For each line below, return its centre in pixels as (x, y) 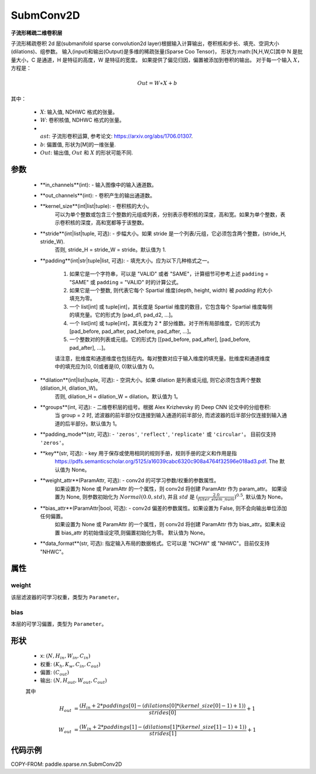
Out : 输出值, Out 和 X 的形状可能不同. (87, 153)
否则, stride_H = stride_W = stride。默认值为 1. (110, 250)
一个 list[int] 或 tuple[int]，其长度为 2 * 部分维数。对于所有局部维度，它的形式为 (165, 323)
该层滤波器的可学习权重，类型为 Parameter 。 (66, 597)
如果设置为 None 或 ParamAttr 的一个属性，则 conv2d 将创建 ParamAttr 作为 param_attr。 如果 (168, 489)
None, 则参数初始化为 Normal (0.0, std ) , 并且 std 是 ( (132, 497)
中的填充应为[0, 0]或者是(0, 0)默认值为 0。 (106, 367)
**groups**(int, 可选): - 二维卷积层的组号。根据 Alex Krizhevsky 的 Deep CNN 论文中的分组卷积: (156, 407)
